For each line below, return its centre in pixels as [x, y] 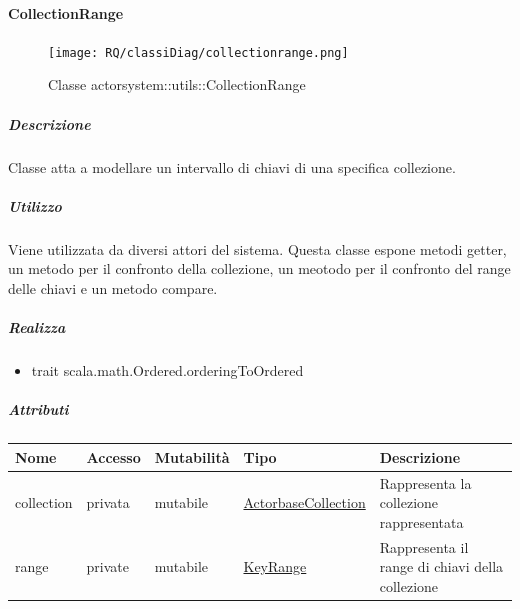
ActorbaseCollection [304, 502]
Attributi [38, 409]
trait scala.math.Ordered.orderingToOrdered [167, 370]
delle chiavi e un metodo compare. [113, 287]
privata [108, 502]
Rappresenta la [425, 482]
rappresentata [421, 521]
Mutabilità [192, 456]
